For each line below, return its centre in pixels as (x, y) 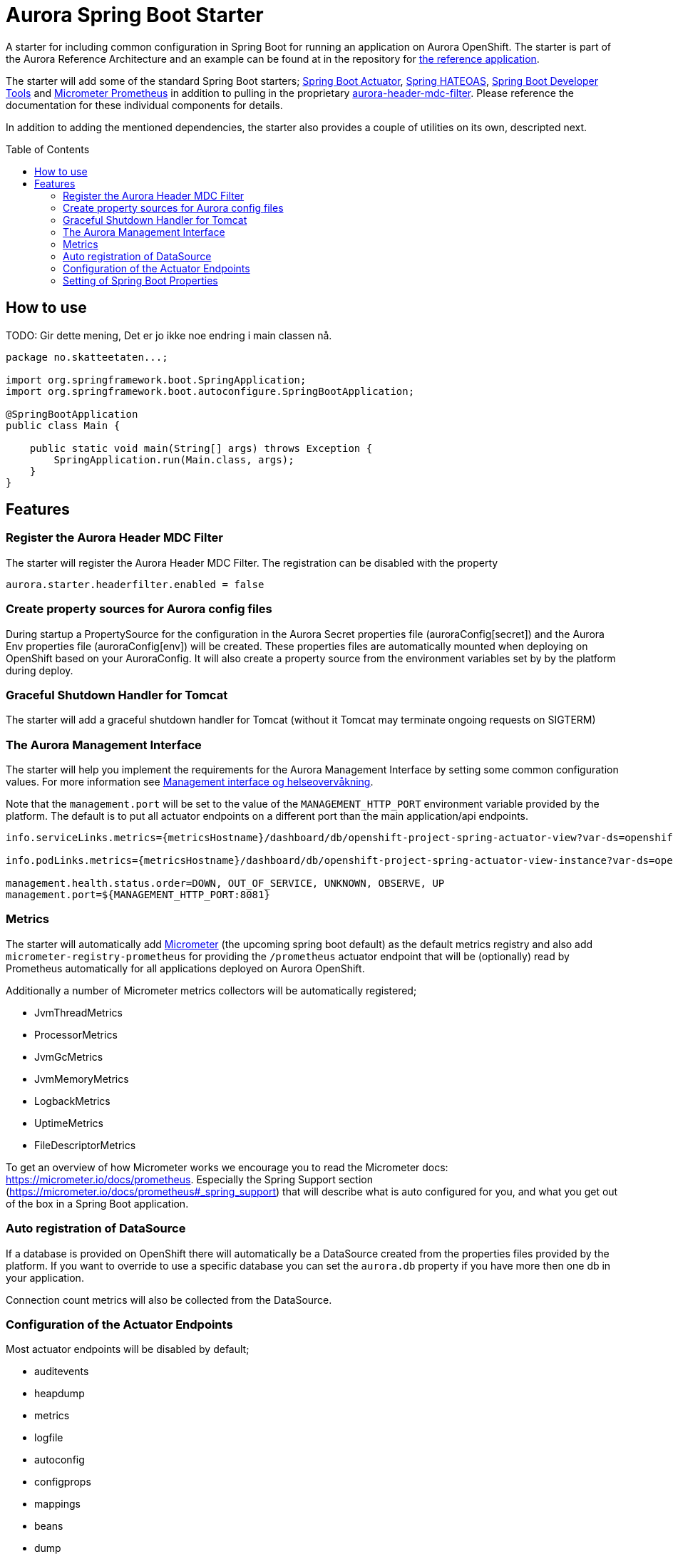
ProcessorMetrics (76, 1034)
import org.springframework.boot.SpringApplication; (156, 380)
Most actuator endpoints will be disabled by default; (128, 1349)
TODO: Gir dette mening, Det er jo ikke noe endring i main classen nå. (169, 335)
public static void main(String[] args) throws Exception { (201, 448)
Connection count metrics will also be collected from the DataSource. (169, 1300)
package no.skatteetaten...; (87, 357)
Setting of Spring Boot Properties (140, 280)
